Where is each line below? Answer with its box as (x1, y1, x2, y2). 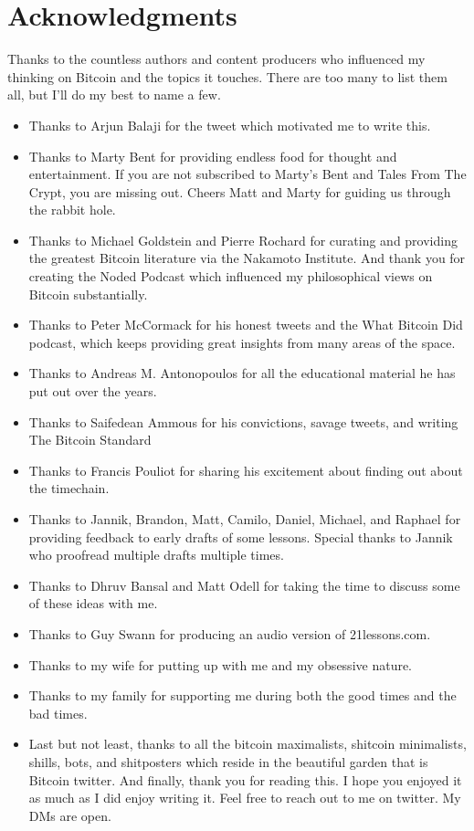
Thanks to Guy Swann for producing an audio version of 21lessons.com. (28, 624, 431, 643)
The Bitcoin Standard (28, 430, 152, 449)
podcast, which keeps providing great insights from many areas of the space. (28, 332, 456, 352)
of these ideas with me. (28, 594, 158, 613)
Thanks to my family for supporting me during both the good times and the (28, 686, 457, 705)
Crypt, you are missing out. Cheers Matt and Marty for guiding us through (28, 182, 451, 201)
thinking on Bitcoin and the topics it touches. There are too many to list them (7, 67, 448, 86)
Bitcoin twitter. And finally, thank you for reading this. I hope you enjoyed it (28, 770, 462, 789)
